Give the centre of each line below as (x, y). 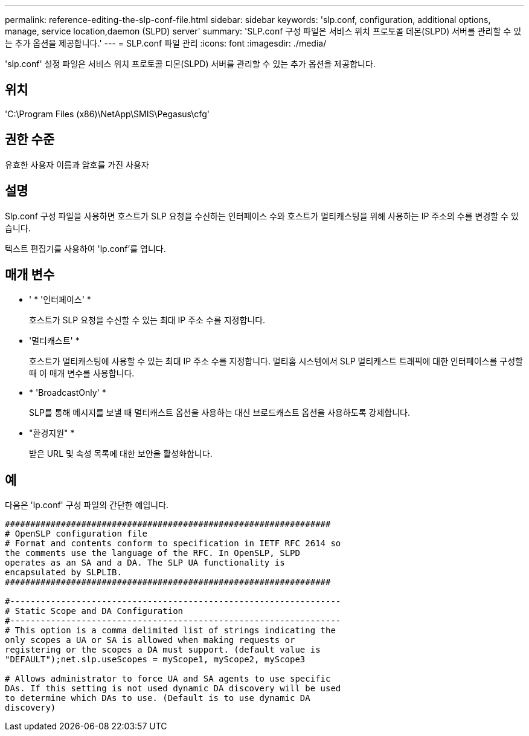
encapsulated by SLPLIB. (63, 573)
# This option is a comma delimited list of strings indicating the (170, 631)
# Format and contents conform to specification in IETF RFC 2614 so (173, 544)
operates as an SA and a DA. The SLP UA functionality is (145, 563)
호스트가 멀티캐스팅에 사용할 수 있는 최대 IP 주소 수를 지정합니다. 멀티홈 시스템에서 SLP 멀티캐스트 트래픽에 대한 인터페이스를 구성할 (276, 361)
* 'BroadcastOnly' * (68, 393)
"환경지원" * (52, 433)
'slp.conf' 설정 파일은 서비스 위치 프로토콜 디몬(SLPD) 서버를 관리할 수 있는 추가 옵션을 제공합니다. (190, 64)
